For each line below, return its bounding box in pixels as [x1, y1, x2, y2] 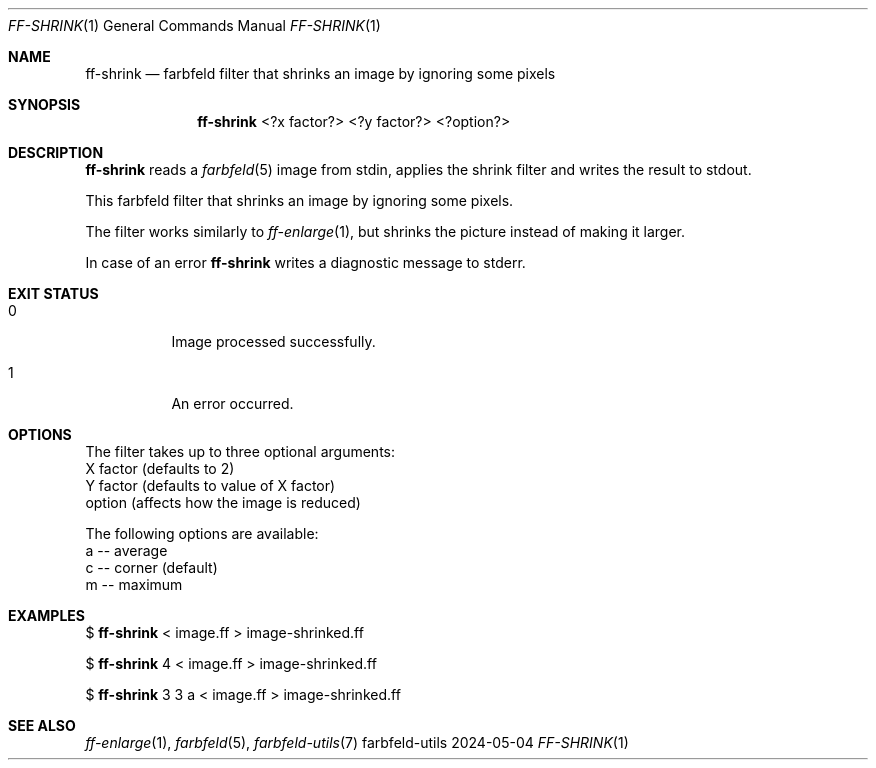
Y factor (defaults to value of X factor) [85, 477, 336, 494]
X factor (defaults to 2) [85, 460, 235, 477]
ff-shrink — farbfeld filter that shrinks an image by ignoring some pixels [85, 65, 556, 82]
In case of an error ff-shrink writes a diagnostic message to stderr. [85, 254, 526, 271]
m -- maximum [85, 576, 183, 593]
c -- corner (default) [85, 559, 218, 576]
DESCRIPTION [8, 144, 104, 161]
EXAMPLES [8, 607, 85, 624]
